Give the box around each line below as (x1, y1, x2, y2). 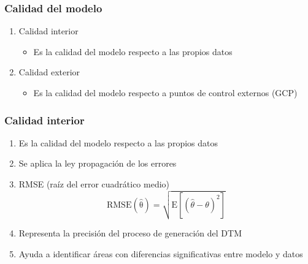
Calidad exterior (18, 66, 80, 78)
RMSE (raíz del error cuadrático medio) (18, 178, 170, 190)
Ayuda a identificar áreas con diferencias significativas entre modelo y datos (18, 247, 303, 260)
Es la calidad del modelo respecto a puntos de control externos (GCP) (33, 86, 298, 99)
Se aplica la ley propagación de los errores (18, 157, 177, 170)
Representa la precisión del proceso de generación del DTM (18, 227, 242, 239)
